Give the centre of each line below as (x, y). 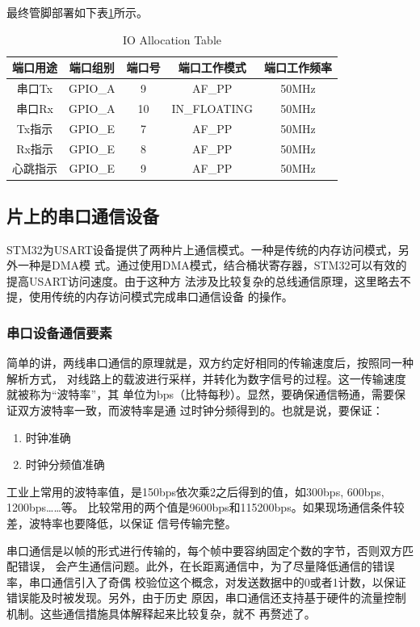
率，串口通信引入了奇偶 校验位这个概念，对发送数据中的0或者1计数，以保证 (206, 581)
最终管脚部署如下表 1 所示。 (77, 12)
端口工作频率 (298, 67)
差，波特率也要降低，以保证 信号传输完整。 (122, 523)
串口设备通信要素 (59, 332)
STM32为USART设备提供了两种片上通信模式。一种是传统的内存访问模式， (202, 249)
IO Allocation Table (172, 39)
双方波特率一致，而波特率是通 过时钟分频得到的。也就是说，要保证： (200, 410)
